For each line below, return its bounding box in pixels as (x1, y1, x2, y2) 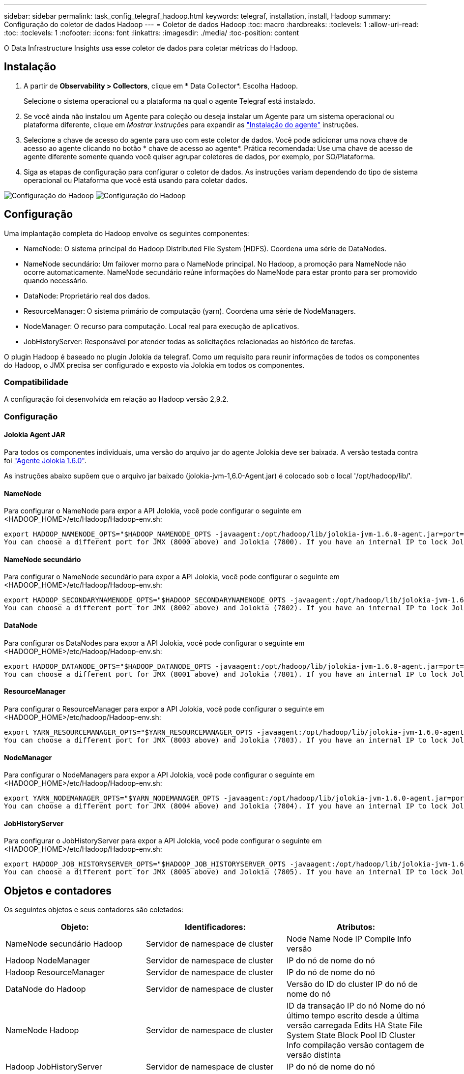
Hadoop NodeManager (5, 955, 90, 966)
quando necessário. (24, 276, 88, 285)
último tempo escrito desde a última (286, 1011, 419, 1021)
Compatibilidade (4, 377, 68, 388)
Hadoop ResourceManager (5, 967, 105, 978)
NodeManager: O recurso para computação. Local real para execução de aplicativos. (24, 322, 299, 330)
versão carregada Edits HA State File (286, 1020, 422, 1031)
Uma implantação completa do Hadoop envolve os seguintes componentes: (4, 229, 249, 238)
